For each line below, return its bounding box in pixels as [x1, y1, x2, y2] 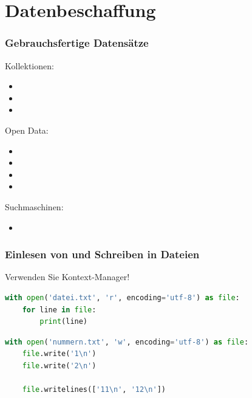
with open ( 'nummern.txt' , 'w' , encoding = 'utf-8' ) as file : [5, 337, 249, 346]
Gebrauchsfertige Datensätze [5, 35, 149, 50]
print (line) [39, 317, 88, 326]
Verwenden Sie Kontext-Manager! [5, 270, 130, 283]
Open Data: [5, 123, 49, 136]
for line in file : [22, 305, 97, 314]
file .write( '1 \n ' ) [22, 349, 97, 359]
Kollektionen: [5, 59, 54, 72]
